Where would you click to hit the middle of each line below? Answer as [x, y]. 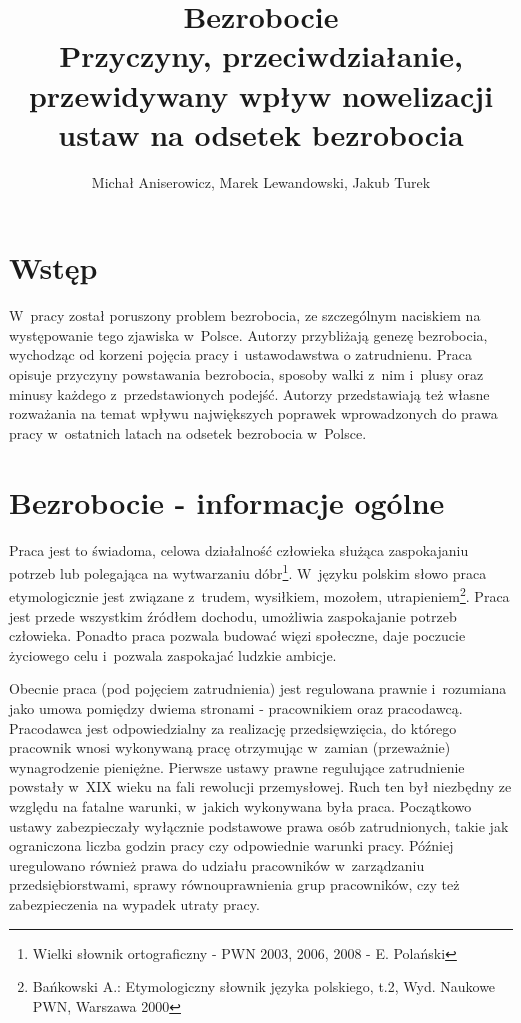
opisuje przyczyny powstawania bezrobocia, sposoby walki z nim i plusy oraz [246, 374]
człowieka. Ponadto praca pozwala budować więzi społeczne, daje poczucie [237, 635]
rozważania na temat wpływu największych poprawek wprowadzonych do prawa [253, 413]
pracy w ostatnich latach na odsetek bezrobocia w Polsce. [188, 432]
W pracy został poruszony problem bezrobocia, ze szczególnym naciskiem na [245, 315]
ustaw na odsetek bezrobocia [261, 133]
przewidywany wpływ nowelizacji [261, 94]
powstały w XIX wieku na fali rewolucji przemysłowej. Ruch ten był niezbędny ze [260, 786]
